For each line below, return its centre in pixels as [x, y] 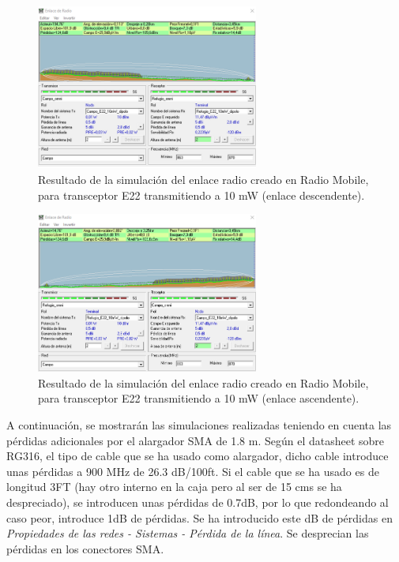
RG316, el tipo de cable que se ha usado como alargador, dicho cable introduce [198, 456]
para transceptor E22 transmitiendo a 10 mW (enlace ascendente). [199, 398]
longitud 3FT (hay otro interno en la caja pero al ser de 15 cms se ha [174, 487]
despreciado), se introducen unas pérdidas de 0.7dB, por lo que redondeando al [198, 502]
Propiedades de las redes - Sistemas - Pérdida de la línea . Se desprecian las [188, 533]
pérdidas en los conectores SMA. [85, 548]
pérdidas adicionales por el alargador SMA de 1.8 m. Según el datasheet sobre [196, 440]
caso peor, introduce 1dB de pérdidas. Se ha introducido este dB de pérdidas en [199, 517]
